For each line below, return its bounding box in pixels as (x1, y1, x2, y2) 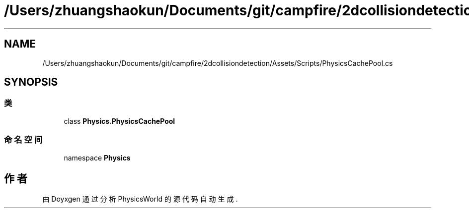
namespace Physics (64, 153, 131, 162)
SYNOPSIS (4, 76, 58, 89)
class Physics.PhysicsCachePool (64, 116, 175, 125)
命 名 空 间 (4, 135, 43, 145)
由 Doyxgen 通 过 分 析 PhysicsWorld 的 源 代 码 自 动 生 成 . (42, 195, 238, 204)
